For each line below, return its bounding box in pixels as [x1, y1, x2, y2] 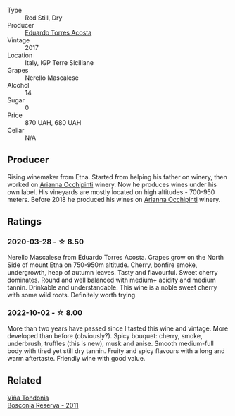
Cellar [7, 126, 25, 134]
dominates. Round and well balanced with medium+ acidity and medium [7, 275, 216, 284]
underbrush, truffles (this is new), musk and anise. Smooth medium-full [7, 339, 215, 347]
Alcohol [7, 81, 30, 89]
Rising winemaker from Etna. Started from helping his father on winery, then [7, 172, 227, 181]
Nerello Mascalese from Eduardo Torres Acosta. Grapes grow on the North [7, 253, 224, 261]
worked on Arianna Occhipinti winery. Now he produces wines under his [7, 180, 217, 189]
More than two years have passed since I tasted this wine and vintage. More [7, 324, 229, 333]
